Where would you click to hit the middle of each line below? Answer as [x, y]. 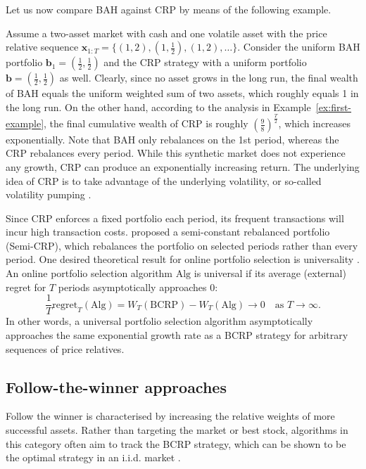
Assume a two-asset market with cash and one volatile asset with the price [166, 33]
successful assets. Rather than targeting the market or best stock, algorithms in [177, 429]
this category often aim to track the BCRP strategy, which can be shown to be [176, 443]
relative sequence [42, 47]
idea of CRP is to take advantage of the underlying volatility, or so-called [164, 180]
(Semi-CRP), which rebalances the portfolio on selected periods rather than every [182, 245]
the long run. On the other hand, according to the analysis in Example [158, 107]
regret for [26, 287]
